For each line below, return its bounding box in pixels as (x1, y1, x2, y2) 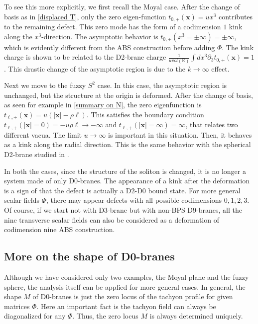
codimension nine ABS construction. (4, 224, 115, 235)
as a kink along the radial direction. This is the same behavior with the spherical (4, 139, 251, 150)
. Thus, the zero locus (72, 311, 138, 321)
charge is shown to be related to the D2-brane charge (4, 52, 166, 62)
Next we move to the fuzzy (4, 80, 86, 90)
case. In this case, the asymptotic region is (97, 80, 227, 90)
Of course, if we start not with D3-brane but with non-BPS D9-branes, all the (4, 204, 242, 215)
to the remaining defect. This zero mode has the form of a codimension (4, 21, 221, 32)
